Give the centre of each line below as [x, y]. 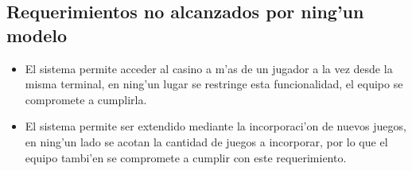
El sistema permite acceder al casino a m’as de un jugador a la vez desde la [209, 68]
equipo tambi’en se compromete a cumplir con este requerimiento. [186, 157]
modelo [37, 35]
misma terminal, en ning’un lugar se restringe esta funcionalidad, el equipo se [214, 84]
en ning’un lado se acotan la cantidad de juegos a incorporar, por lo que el [206, 141]
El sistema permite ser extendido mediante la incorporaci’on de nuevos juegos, [216, 126]
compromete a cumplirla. [86, 99]
